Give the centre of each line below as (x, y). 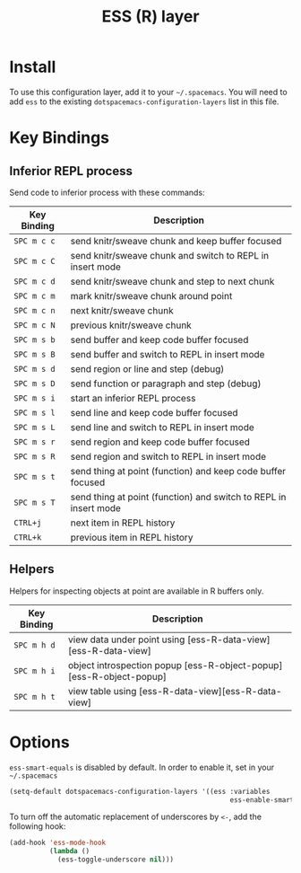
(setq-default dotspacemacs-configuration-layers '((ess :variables (140, 791)
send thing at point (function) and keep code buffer (178, 471)
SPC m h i (34, 670)
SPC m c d (34, 281)
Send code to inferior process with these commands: (107, 192)
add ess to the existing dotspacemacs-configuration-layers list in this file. (144, 101)
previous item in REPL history (132, 537)
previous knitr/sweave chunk (131, 325)
